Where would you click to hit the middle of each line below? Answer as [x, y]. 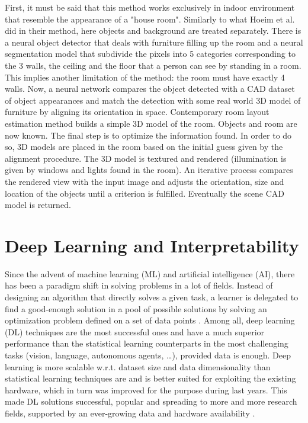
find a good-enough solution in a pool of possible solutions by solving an [136, 308]
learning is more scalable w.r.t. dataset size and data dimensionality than [138, 366]
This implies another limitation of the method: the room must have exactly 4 [145, 77]
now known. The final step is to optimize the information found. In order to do [148, 135]
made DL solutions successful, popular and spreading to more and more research [151, 401]
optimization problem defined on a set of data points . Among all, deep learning [150, 320]
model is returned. [38, 205]
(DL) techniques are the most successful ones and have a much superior [135, 331]
